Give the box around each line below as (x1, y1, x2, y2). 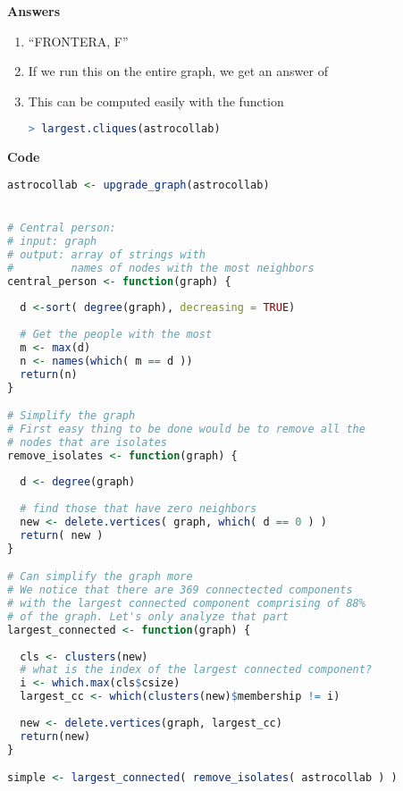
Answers (7, 2, 61, 20)
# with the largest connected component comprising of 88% (7, 597, 365, 610)
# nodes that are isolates (7, 435, 167, 449)
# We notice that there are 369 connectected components (7, 584, 353, 597)
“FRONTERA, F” (28, 31, 129, 50)
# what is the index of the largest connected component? (20, 663, 373, 677)
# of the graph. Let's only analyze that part (7, 610, 289, 623)
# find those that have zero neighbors (20, 502, 257, 516)
